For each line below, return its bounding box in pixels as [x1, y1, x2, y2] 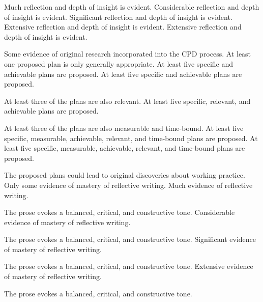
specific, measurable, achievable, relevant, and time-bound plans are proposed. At [4, 132, 258, 143]
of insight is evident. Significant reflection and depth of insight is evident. [4, 11, 232, 22]
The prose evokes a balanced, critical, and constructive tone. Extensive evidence [4, 261, 253, 271]
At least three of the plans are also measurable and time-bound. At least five [4, 122, 244, 133]
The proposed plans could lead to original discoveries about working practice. [4, 170, 245, 180]
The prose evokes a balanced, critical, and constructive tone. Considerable [4, 207, 235, 217]
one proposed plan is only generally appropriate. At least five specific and [4, 58, 233, 69]
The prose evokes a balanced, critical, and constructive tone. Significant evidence [4, 234, 256, 244]
